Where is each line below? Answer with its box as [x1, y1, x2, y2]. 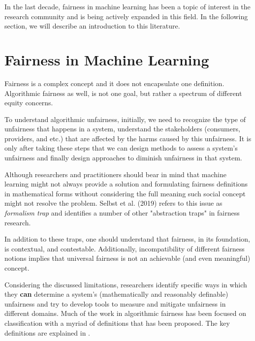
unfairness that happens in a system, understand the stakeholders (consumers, [4, 124, 240, 134]
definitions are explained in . [4, 327, 90, 338]
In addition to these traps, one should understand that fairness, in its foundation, [4, 234, 250, 244]
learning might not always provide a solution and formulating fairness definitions [4, 179, 248, 189]
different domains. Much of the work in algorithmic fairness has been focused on [4, 308, 246, 318]
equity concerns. [4, 97, 53, 108]
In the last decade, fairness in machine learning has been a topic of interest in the [4, 1, 251, 11]
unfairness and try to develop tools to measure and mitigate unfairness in [4, 298, 226, 309]
